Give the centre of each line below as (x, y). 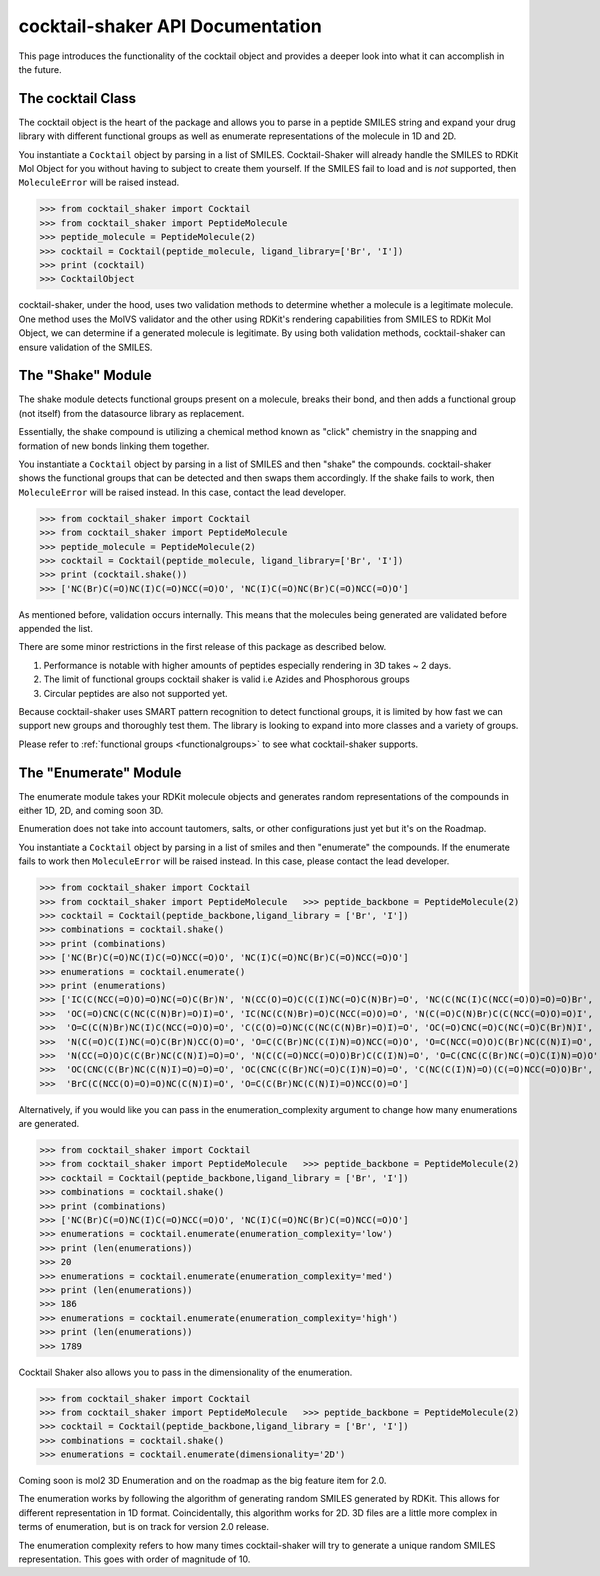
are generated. (49, 1124)
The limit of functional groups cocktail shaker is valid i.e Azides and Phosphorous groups (226, 679)
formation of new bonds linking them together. (114, 446)
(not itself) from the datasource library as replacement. (131, 413)
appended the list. (56, 629)
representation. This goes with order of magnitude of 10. (134, 1559)
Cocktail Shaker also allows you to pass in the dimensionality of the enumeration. (185, 1372)
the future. (40, 69)
